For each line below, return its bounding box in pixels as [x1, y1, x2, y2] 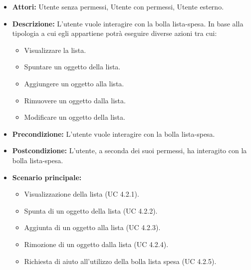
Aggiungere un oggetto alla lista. [24, 78, 124, 88]
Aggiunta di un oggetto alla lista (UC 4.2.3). [24, 222, 161, 233]
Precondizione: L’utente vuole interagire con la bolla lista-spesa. [12, 128, 215, 139]
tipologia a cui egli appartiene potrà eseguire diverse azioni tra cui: [12, 28, 217, 38]
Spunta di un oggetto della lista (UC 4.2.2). [24, 205, 158, 216]
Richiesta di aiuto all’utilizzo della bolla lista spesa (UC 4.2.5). [24, 256, 217, 266]
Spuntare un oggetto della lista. [24, 61, 121, 72]
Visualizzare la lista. [24, 44, 86, 55]
